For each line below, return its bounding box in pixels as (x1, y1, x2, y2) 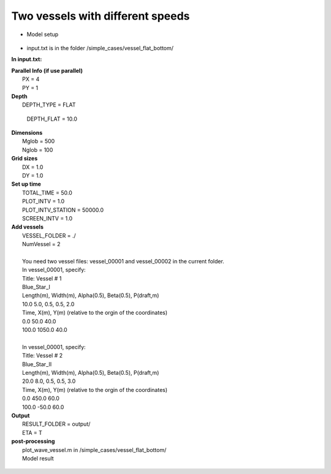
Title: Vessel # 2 (22, 352, 63, 359)
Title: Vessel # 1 (22, 274, 62, 282)
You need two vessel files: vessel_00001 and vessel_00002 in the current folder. (22, 257, 225, 265)
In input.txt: (11, 56, 42, 63)
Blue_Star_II (22, 360, 52, 367)
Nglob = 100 (22, 146, 53, 153)
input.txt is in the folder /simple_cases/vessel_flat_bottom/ (26, 44, 174, 51)
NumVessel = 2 (22, 241, 61, 248)
